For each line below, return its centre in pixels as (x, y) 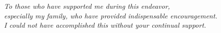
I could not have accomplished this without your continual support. (105, 25)
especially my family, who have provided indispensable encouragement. (111, 15)
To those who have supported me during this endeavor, (87, 6)
